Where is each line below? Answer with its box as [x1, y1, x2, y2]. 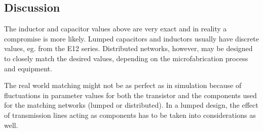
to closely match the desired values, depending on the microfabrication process [4, 53, 248, 63]
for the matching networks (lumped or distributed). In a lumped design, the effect [4, 100, 258, 110]
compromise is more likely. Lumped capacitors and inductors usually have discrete [4, 33, 259, 43]
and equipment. [4, 63, 52, 73]
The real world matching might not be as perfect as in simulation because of [4, 80, 242, 91]
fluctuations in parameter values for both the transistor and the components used [4, 90, 257, 100]
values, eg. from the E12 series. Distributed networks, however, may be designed [4, 43, 253, 54]
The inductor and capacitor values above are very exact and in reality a [4, 23, 227, 34]
